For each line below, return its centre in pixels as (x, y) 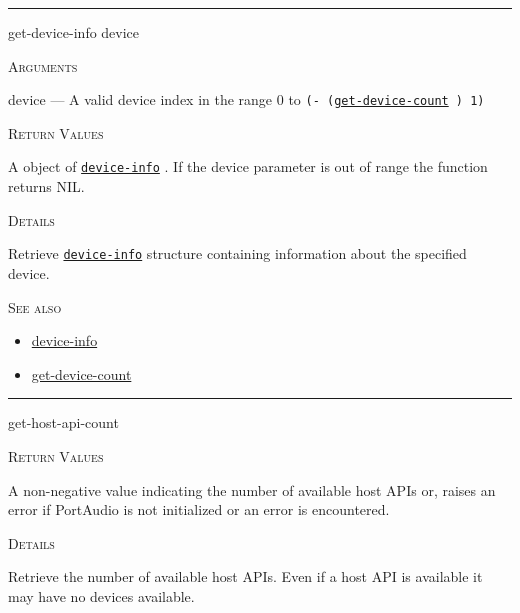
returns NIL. (46, 186)
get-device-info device (74, 32)
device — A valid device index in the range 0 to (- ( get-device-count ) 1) (246, 99)
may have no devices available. (101, 595)
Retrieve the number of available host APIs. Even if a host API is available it (245, 576)
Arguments (43, 65)
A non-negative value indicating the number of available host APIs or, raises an (252, 489)
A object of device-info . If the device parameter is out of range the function (248, 166)
